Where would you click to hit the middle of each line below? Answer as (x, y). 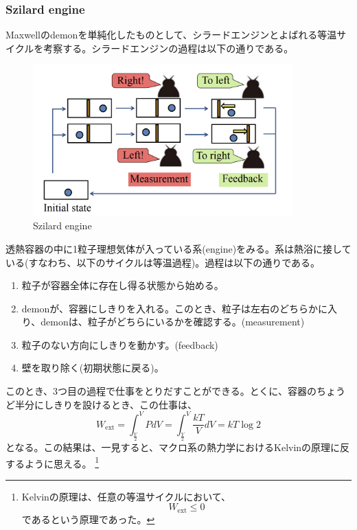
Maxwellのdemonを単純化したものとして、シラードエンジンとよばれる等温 (171, 35)
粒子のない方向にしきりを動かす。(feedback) (120, 344)
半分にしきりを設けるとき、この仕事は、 (106, 404)
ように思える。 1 (62, 462)
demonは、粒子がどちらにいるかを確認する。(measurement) (173, 322)
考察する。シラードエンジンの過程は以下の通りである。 (169, 48)
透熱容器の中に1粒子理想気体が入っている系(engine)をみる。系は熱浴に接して (178, 248)
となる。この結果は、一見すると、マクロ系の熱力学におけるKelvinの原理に (173, 447)
